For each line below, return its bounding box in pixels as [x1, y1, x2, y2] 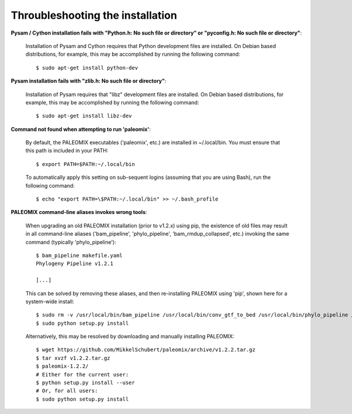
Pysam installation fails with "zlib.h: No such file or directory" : [11, 77, 167, 84]
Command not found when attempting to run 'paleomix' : [11, 125, 151, 133]
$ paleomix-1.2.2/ [36, 363, 89, 369]
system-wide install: [25, 298, 75, 305]
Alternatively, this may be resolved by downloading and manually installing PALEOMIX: [25, 333, 235, 340]
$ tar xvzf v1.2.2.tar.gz [36, 355, 111, 361]
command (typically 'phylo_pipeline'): [25, 238, 117, 246]
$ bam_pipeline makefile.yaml [36, 252, 123, 259]
